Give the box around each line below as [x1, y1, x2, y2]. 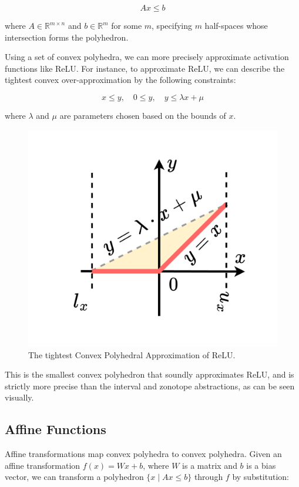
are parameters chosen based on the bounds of [59, 109, 226, 121]
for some [111, 19, 142, 31]
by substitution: [232, 471, 290, 483]
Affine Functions [5, 420, 106, 438]
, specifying [152, 19, 192, 31]
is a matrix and [182, 459, 237, 471]
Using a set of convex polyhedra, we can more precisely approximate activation [5, 51, 289, 63]
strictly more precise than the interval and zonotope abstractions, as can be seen [5, 379, 295, 392]
